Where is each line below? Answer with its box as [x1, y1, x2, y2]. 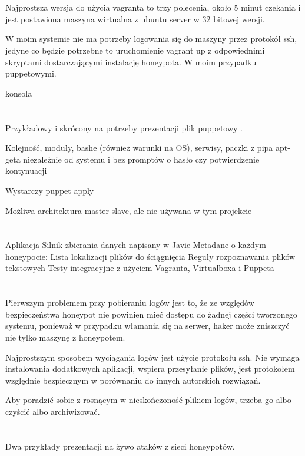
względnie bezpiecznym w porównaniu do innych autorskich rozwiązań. [5, 374, 261, 386]
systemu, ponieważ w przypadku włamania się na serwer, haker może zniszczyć [5, 319, 290, 332]
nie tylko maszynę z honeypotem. [5, 331, 125, 343]
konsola [5, 87, 32, 99]
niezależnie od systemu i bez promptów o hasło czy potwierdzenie [23, 153, 260, 165]
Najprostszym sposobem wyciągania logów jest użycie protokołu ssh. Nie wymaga [5, 351, 300, 363]
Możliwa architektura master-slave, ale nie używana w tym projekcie [5, 204, 252, 216]
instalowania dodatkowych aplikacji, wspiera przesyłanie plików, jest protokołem [5, 362, 295, 375]
